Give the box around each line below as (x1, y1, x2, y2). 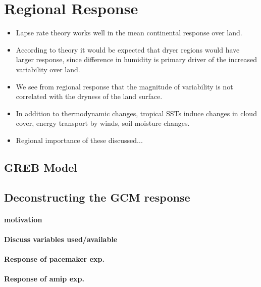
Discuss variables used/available (4, 233, 118, 244)
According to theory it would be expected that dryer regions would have (16, 44, 240, 55)
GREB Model (4, 159, 78, 175)
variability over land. (16, 64, 80, 74)
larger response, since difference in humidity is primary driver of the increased (16, 54, 257, 65)
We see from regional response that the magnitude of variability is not (16, 81, 233, 91)
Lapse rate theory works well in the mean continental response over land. (16, 27, 242, 38)
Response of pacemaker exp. (4, 254, 105, 264)
